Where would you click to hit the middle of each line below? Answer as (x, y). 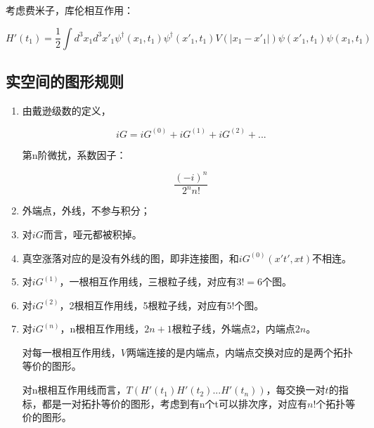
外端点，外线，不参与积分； (86, 210)
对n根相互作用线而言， (74, 390)
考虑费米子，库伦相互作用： (70, 10)
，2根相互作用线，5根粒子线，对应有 (143, 305)
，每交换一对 (296, 390)
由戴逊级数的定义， (66, 110)
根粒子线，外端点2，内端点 (233, 329)
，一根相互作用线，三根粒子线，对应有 (148, 281)
